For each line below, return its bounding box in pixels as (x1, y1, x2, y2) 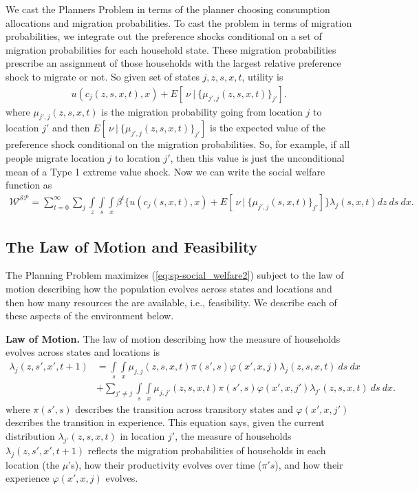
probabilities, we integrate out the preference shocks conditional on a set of (6, 29, 322, 43)
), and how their (275, 457, 343, 471)
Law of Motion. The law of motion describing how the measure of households (6, 331, 341, 345)
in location (120, 428, 165, 443)
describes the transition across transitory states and (75, 401, 293, 416)
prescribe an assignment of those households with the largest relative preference (6, 56, 341, 70)
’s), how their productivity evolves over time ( (68, 457, 262, 471)
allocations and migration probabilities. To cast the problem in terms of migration (6, 15, 352, 30)
